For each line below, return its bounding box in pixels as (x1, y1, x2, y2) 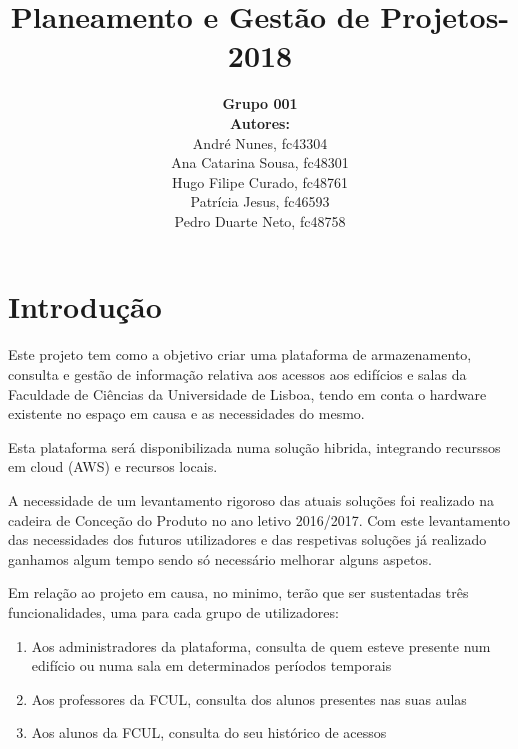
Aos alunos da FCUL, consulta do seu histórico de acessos (31, 722, 387, 743)
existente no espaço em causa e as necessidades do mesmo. (8, 403, 365, 424)
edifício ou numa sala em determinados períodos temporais (31, 655, 392, 676)
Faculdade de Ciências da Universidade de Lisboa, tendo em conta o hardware (8, 383, 487, 404)
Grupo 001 (222, 93, 298, 114)
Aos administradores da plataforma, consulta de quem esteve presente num (31, 635, 491, 656)
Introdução (8, 286, 162, 327)
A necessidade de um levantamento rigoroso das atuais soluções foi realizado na (8, 489, 494, 510)
